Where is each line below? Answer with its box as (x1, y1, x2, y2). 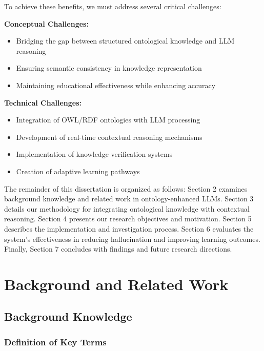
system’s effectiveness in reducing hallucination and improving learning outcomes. (4, 233, 260, 244)
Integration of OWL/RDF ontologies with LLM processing (16, 114, 200, 125)
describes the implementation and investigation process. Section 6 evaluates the (4, 223, 254, 234)
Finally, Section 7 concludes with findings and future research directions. (4, 243, 232, 254)
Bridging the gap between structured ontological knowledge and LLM (16, 35, 235, 46)
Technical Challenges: (4, 97, 82, 108)
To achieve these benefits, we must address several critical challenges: (4, 1, 221, 11)
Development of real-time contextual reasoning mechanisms (16, 131, 202, 142)
